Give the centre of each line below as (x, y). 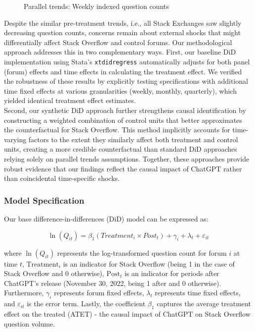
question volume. (30, 323)
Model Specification (44, 200)
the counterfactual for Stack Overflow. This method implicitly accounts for (117, 130)
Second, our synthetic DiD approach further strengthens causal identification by (125, 110)
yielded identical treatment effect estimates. (70, 100)
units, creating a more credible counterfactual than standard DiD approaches (121, 149)
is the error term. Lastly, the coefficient (86, 304)
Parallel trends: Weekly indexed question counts (96, 6)
